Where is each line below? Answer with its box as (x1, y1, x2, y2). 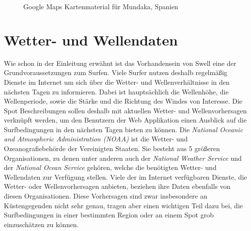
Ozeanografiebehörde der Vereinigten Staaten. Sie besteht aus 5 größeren (4, 143, 220, 154)
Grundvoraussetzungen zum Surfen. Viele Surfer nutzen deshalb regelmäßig (4, 67, 228, 77)
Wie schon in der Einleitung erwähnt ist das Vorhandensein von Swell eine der (4, 58, 236, 68)
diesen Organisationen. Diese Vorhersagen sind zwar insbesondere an (4, 191, 207, 201)
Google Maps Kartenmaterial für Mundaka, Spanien (23, 1, 178, 11)
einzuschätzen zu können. (4, 219, 79, 229)
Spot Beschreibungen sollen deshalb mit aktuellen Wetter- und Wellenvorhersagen (4, 105, 247, 115)
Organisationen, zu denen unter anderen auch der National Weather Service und (4, 153, 242, 163)
